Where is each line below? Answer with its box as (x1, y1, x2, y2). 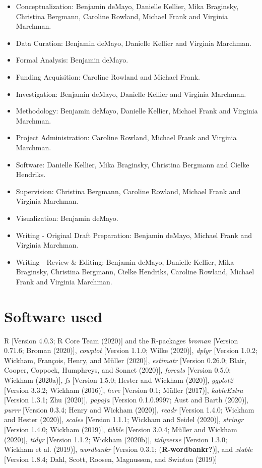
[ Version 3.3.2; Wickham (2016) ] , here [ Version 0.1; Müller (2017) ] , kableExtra (4, 384, 243, 395)
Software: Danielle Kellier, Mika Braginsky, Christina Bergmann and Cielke (16, 159, 249, 169)
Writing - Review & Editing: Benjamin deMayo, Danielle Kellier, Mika (16, 256, 234, 267)
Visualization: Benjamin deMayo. (16, 212, 118, 223)
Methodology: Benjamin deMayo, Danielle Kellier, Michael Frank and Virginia (16, 105, 258, 116)
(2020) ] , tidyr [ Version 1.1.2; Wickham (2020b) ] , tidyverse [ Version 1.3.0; (4, 434, 227, 444)
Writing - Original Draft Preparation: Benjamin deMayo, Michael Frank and (16, 229, 252, 240)
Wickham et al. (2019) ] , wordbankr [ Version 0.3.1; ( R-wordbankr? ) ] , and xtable (4, 444, 253, 454)
